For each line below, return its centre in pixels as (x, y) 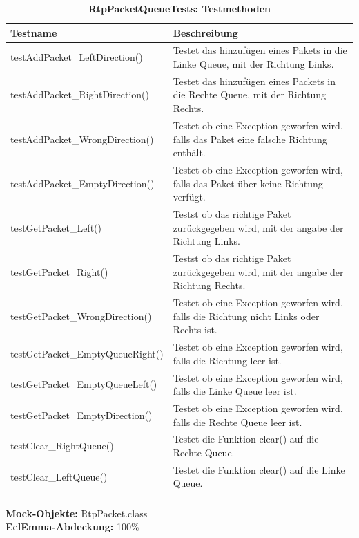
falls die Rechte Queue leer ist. (237, 421)
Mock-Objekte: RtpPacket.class (77, 513)
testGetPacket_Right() (59, 271)
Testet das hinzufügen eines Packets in (254, 81)
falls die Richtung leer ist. (227, 360)
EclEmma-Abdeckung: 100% (72, 527)
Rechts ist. (195, 330)
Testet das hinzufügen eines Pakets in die (260, 50)
